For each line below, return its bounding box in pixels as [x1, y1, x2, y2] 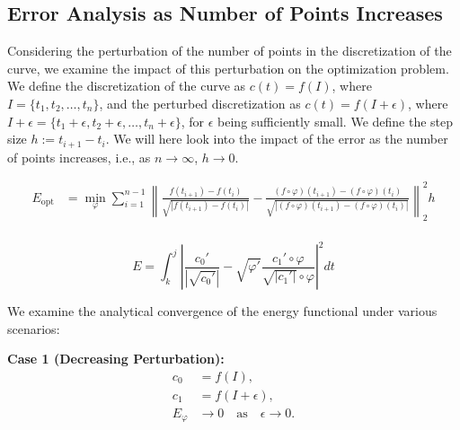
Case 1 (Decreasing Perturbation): [7, 349, 225, 368]
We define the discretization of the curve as [7, 76, 246, 95]
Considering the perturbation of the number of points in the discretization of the [7, 41, 452, 60]
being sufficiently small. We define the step [217, 111, 454, 130]
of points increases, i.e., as [7, 147, 151, 166]
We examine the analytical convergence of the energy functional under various [7, 302, 438, 320]
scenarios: [7, 319, 60, 338]
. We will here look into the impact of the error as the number [105, 129, 448, 148]
